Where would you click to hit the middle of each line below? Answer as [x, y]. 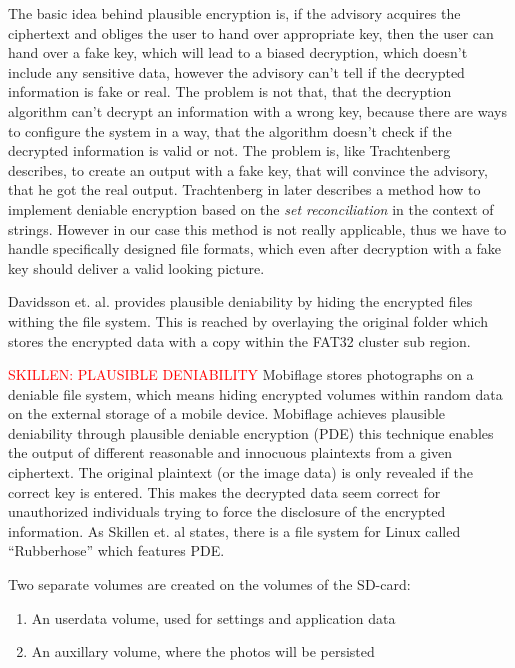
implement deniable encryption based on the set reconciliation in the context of [251, 208]
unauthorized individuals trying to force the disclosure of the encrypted [227, 511]
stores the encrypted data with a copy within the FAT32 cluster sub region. [239, 340]
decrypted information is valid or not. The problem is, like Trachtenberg [229, 150]
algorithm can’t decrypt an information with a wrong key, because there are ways [257, 110]
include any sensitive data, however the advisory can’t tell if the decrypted [236, 71]
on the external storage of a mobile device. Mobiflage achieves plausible [227, 413]
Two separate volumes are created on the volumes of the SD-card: [209, 584]
